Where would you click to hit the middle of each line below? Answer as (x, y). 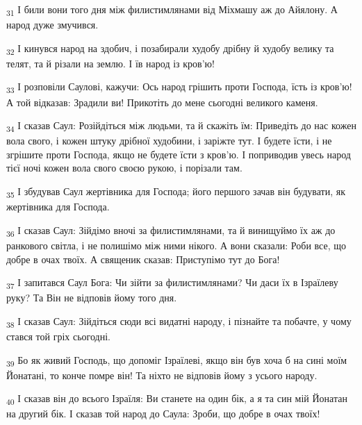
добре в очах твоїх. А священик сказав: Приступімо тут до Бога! (143, 259)
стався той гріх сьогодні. (58, 336)
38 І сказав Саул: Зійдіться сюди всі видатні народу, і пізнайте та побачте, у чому (179, 322)
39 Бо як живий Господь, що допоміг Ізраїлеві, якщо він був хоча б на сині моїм (177, 360)
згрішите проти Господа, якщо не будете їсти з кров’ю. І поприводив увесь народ (179, 154)
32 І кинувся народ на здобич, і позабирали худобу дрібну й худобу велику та (170, 49)
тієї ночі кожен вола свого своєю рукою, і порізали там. (124, 168)
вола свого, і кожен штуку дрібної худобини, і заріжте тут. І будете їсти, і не (169, 141)
